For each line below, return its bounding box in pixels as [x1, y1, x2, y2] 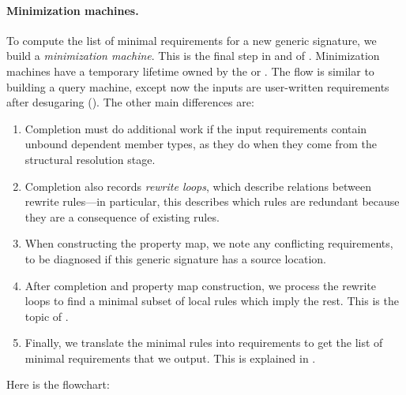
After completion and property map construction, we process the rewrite [24, 277, 377, 293]
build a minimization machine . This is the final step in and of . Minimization [6, 47, 380, 64]
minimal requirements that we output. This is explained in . [24, 349, 316, 366]
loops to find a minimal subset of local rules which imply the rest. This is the [24, 293, 399, 309]
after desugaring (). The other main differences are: [6, 94, 254, 110]
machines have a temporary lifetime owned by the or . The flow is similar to [6, 62, 374, 79]
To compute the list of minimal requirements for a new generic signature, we [6, 32, 377, 48]
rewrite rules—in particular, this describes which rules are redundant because [24, 193, 400, 210]
